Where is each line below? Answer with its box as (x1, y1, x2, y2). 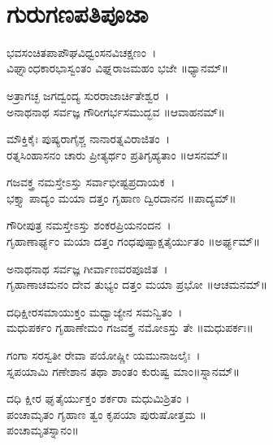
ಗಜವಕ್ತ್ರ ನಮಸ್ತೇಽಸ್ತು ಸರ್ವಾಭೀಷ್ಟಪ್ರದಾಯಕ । (6, 173, 175, 190)
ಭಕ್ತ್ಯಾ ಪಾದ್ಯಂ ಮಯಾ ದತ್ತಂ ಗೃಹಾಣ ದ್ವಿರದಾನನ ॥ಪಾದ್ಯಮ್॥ (6, 189, 236, 206)
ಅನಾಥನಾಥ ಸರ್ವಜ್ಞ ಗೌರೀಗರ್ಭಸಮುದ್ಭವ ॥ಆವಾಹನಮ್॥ (6, 103, 225, 120)
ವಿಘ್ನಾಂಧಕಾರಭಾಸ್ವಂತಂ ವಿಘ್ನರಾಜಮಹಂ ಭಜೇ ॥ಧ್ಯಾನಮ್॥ (6, 59, 229, 76)
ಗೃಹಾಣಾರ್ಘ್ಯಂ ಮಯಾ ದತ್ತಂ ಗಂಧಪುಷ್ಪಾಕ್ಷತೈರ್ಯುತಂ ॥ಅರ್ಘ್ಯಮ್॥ (6, 233, 260, 250)
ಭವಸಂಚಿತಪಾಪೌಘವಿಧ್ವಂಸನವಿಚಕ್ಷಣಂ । (6, 43, 157, 60)
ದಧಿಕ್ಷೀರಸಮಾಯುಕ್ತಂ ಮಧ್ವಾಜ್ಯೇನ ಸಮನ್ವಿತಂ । (6, 303, 183, 320)
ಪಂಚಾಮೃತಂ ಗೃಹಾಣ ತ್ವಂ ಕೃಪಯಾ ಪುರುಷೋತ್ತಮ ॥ (6, 405, 206, 422)
